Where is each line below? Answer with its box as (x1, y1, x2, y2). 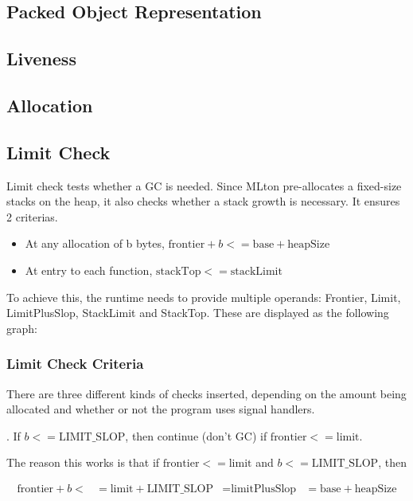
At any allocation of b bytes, (25, 235, 165, 252)
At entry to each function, (25, 261, 153, 278)
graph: (6, 319, 37, 336)
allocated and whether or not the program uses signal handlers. (6, 401, 315, 417)
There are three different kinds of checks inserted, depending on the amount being (6, 385, 407, 401)
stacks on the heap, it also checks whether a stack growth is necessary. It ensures (6, 193, 400, 209)
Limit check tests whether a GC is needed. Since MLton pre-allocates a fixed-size (6, 177, 402, 194)
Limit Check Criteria (6, 354, 144, 374)
